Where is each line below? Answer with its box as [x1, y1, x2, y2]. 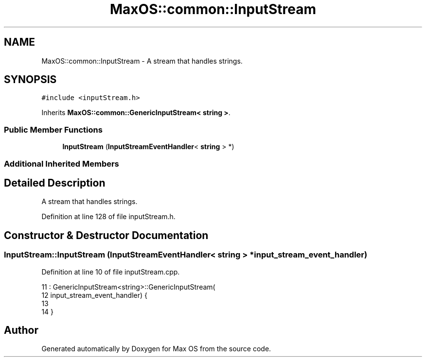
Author [4, 324, 38, 337]
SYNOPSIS [4, 73, 57, 86]
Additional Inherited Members [4, 158, 119, 169]
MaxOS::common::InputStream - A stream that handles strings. [41, 56, 243, 65]
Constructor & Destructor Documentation [4, 229, 209, 241]
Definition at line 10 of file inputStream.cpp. [41, 267, 180, 276]
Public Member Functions [4, 124, 103, 135]
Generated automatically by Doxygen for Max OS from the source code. [41, 344, 271, 353]
